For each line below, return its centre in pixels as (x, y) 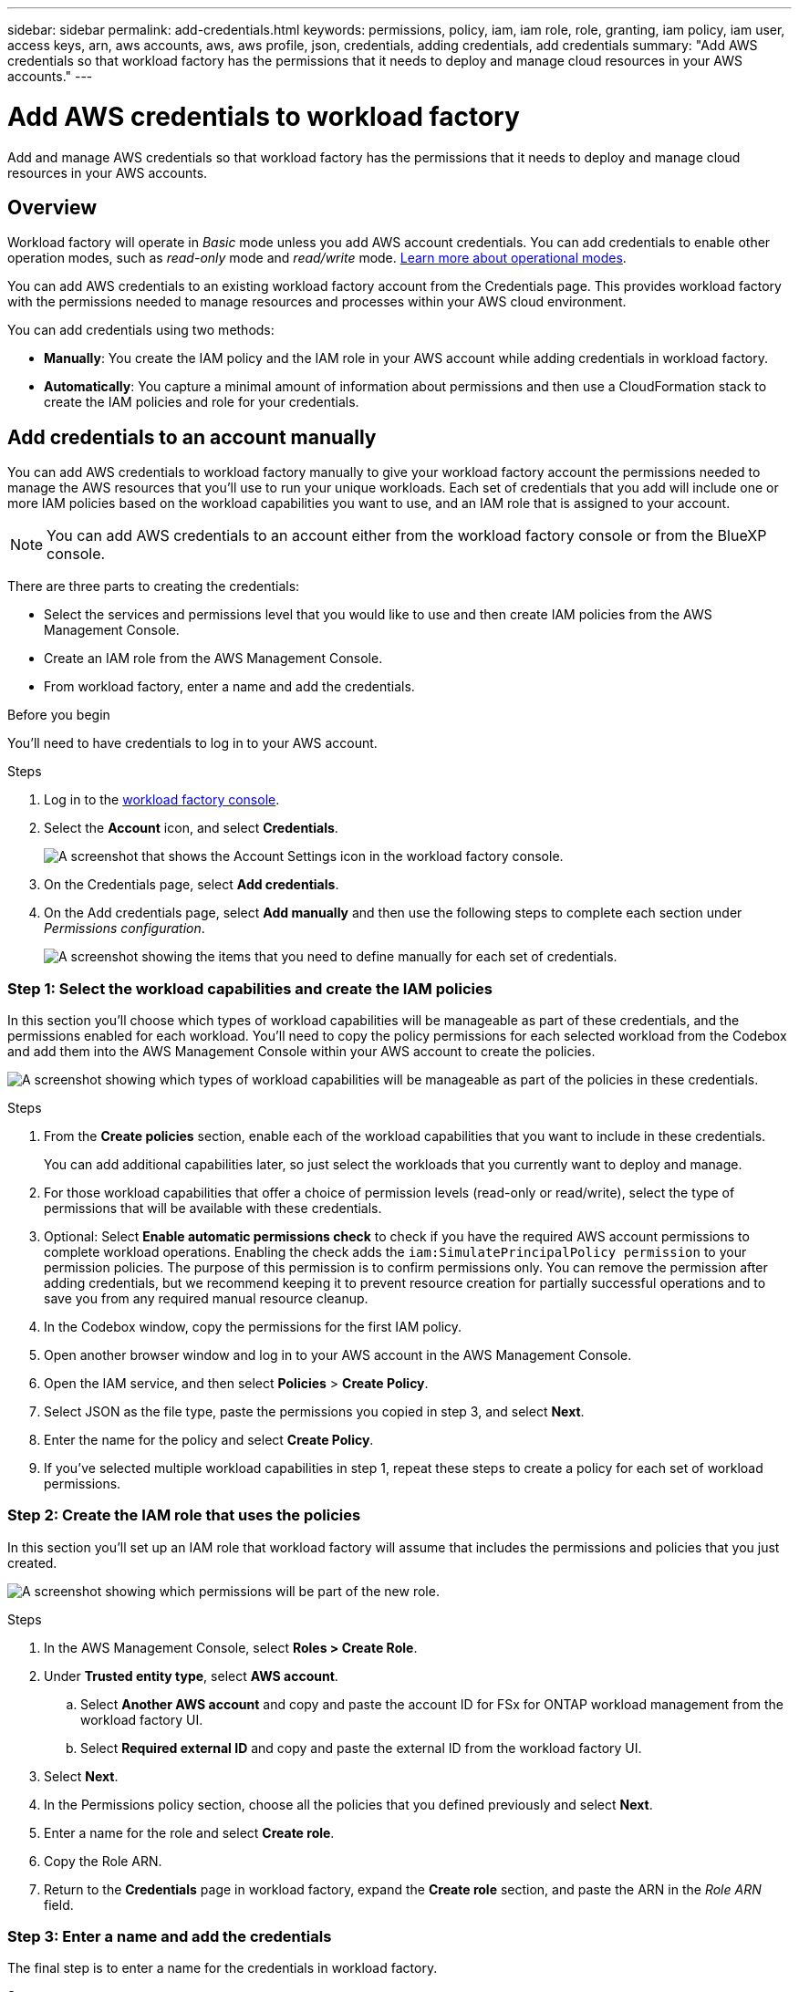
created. (32, 1562)
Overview (52, 207)
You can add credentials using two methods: (141, 330)
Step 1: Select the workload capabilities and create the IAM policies (250, 988)
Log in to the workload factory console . (162, 800)
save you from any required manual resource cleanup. (206, 1298)
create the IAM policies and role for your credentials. (202, 402)
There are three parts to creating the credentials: (154, 586)
